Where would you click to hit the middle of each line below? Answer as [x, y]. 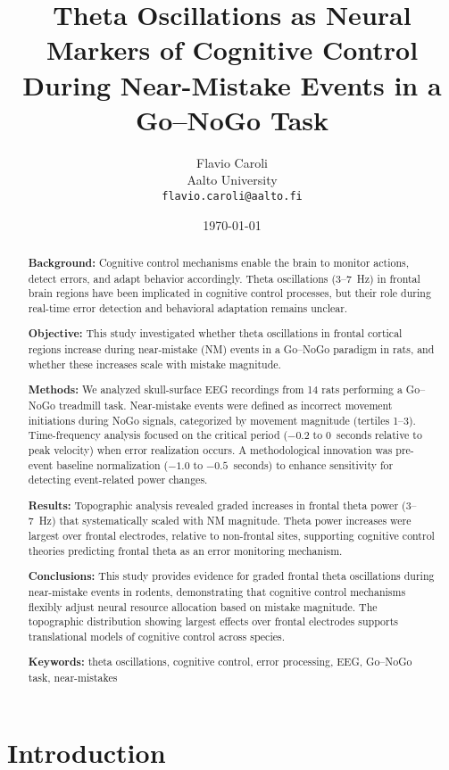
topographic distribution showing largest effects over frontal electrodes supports [213, 621]
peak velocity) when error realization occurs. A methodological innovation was [210, 449]
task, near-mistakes [73, 678]
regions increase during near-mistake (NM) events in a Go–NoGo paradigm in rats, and [231, 349]
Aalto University [232, 180]
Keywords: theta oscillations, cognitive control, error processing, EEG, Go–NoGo [220, 662]
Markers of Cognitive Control [232, 50]
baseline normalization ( [112, 464]
